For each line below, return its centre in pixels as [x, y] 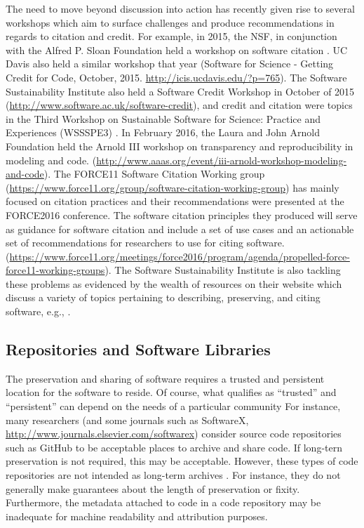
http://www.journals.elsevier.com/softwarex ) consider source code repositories [174, 434]
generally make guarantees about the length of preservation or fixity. [153, 488]
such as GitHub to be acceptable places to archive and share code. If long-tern [174, 447]
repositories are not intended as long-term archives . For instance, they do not [173, 475]
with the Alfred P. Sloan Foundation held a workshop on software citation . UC [177, 49]
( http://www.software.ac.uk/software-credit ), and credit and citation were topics [179, 105]
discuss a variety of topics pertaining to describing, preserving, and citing [163, 297]
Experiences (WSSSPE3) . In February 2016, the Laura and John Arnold [163, 132]
